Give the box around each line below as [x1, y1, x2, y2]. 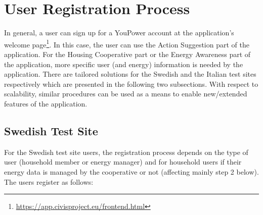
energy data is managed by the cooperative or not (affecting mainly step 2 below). [4, 166, 259, 177]
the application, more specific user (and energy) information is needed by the [4, 59, 243, 69]
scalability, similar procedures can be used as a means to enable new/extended [4, 88, 247, 99]
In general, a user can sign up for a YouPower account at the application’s [4, 27, 234, 38]
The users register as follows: [4, 176, 94, 187]
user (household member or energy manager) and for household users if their [4, 156, 242, 167]
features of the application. [4, 98, 87, 109]
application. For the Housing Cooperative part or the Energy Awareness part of [4, 48, 251, 59]
